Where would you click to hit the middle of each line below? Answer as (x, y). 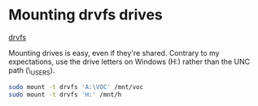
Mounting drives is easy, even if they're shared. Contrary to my (114, 53)
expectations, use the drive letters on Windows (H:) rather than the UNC (129, 61)
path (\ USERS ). (32, 71)
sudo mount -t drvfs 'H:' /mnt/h (65, 95)
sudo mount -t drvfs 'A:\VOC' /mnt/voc (76, 87)
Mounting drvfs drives (85, 15)
